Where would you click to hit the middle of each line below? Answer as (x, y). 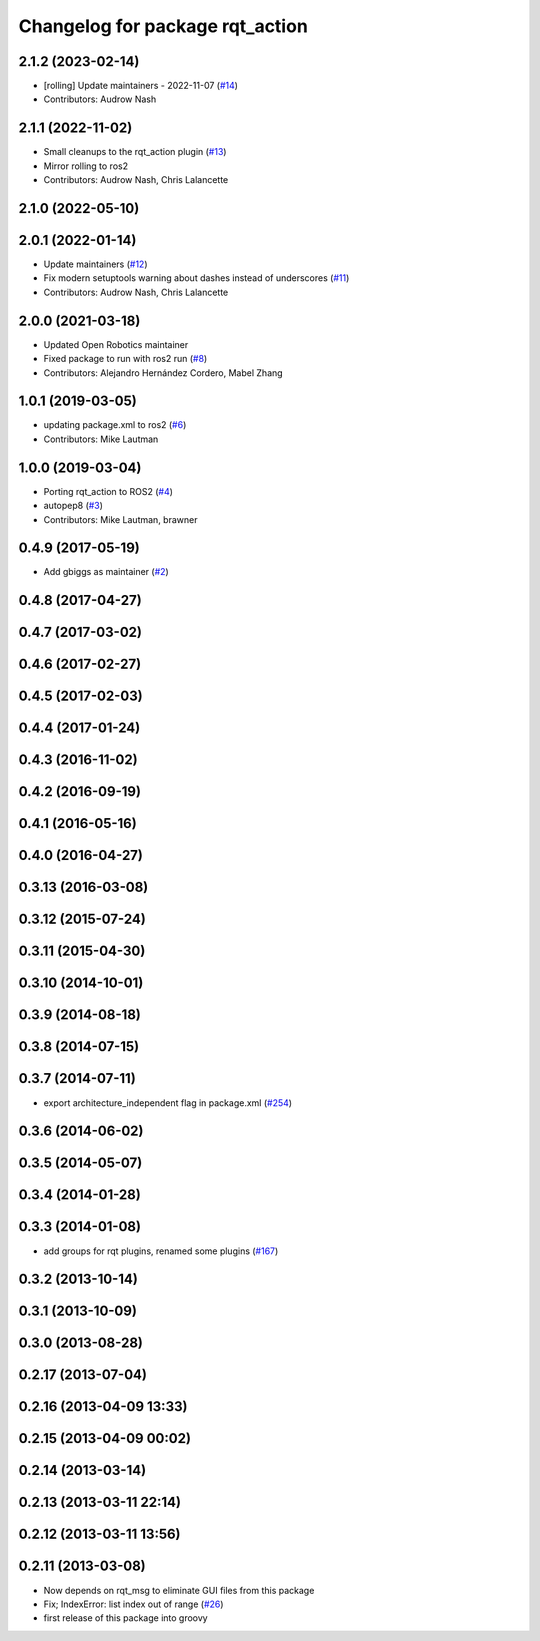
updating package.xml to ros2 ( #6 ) (115, 425)
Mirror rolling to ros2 (86, 166)
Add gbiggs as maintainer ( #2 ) (106, 572)
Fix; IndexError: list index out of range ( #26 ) (133, 1604)
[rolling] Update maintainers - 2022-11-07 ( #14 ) (141, 86)
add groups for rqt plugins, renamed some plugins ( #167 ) (161, 1251)
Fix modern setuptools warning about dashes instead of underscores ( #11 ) (196, 278)
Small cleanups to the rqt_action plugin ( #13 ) (135, 152)
